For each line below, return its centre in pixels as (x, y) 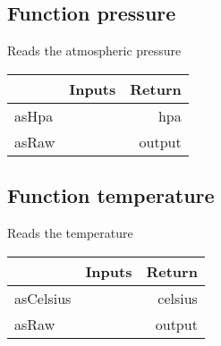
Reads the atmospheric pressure (94, 51)
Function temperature (111, 195)
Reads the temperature (70, 232)
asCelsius (43, 298)
